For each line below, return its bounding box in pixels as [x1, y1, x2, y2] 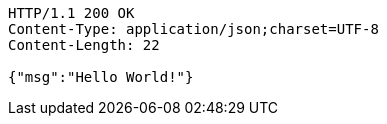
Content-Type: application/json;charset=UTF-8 [8, 21, 379, 37]
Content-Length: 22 [8, 37, 160, 53]
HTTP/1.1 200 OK [8, 5, 135, 21]
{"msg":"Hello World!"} [8, 69, 194, 85]
